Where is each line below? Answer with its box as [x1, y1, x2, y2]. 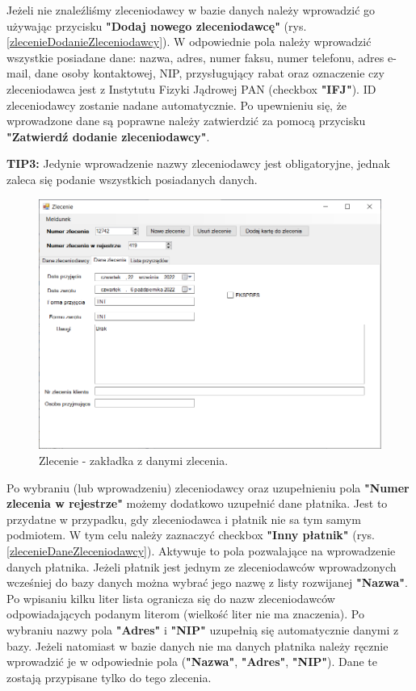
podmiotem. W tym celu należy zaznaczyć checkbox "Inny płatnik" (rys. [6, 526, 375, 543]
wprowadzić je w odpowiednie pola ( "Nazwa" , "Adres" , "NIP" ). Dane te [6, 653, 378, 670]
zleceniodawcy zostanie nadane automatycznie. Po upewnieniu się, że [6, 96, 347, 113]
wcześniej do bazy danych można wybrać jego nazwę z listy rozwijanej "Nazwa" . [6, 574, 408, 591]
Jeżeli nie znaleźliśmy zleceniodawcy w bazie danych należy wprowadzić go [6, 2, 376, 18]
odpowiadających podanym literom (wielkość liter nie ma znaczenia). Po [6, 605, 364, 622]
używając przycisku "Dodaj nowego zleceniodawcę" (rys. [6, 17, 307, 34]
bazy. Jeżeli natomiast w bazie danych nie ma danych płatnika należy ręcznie [6, 637, 389, 654]
